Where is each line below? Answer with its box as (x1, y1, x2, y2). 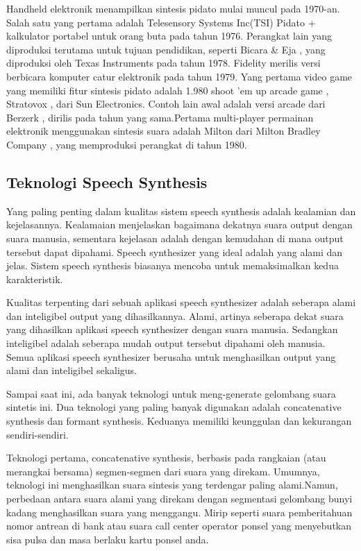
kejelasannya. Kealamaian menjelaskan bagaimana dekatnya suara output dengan (6, 217, 353, 232)
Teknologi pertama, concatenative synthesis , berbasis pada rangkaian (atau (6, 450, 326, 465)
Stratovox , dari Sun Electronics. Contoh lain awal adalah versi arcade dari (6, 96, 326, 111)
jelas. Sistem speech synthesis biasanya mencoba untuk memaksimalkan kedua (6, 258, 339, 273)
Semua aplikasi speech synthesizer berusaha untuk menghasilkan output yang (6, 349, 336, 364)
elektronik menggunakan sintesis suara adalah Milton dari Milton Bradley (6, 124, 321, 138)
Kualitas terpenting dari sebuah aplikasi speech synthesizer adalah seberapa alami (6, 295, 356, 310)
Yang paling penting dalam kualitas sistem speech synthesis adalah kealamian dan (6, 203, 356, 218)
